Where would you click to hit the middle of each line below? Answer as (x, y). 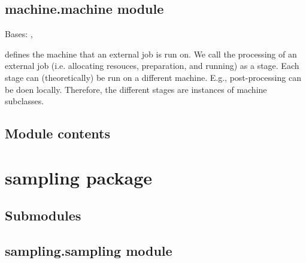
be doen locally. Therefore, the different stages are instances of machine (136, 89)
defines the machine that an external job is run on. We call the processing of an (151, 54)
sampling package (79, 177)
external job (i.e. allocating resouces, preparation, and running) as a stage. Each (152, 66)
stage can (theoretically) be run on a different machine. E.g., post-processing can (153, 77)
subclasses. (25, 101)
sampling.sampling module (89, 251)
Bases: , (19, 34)
